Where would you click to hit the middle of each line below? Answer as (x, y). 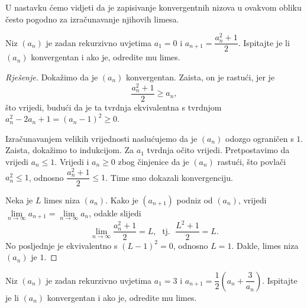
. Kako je (122, 200)
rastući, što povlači (252, 162)
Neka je (19, 200)
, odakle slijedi (115, 213)
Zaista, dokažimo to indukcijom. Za (70, 150)
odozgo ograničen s (260, 138)
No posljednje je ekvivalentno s (62, 245)
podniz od (195, 200)
